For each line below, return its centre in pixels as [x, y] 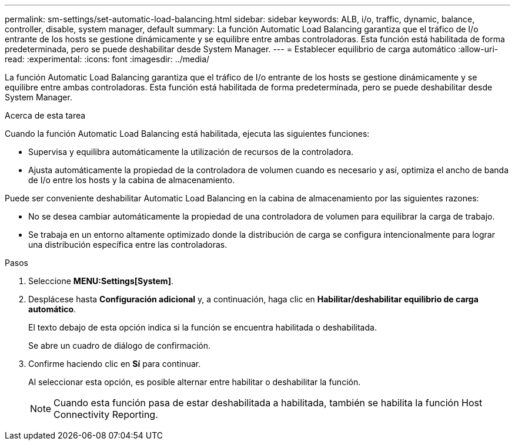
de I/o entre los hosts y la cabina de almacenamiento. [132, 180]
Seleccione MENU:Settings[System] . [101, 281]
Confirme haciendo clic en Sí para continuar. [115, 364]
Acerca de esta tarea [45, 115]
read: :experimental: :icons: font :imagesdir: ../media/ [107, 59]
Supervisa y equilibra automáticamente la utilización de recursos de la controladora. [191, 152]
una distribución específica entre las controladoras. [128, 245]
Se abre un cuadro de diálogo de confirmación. [120, 345]
